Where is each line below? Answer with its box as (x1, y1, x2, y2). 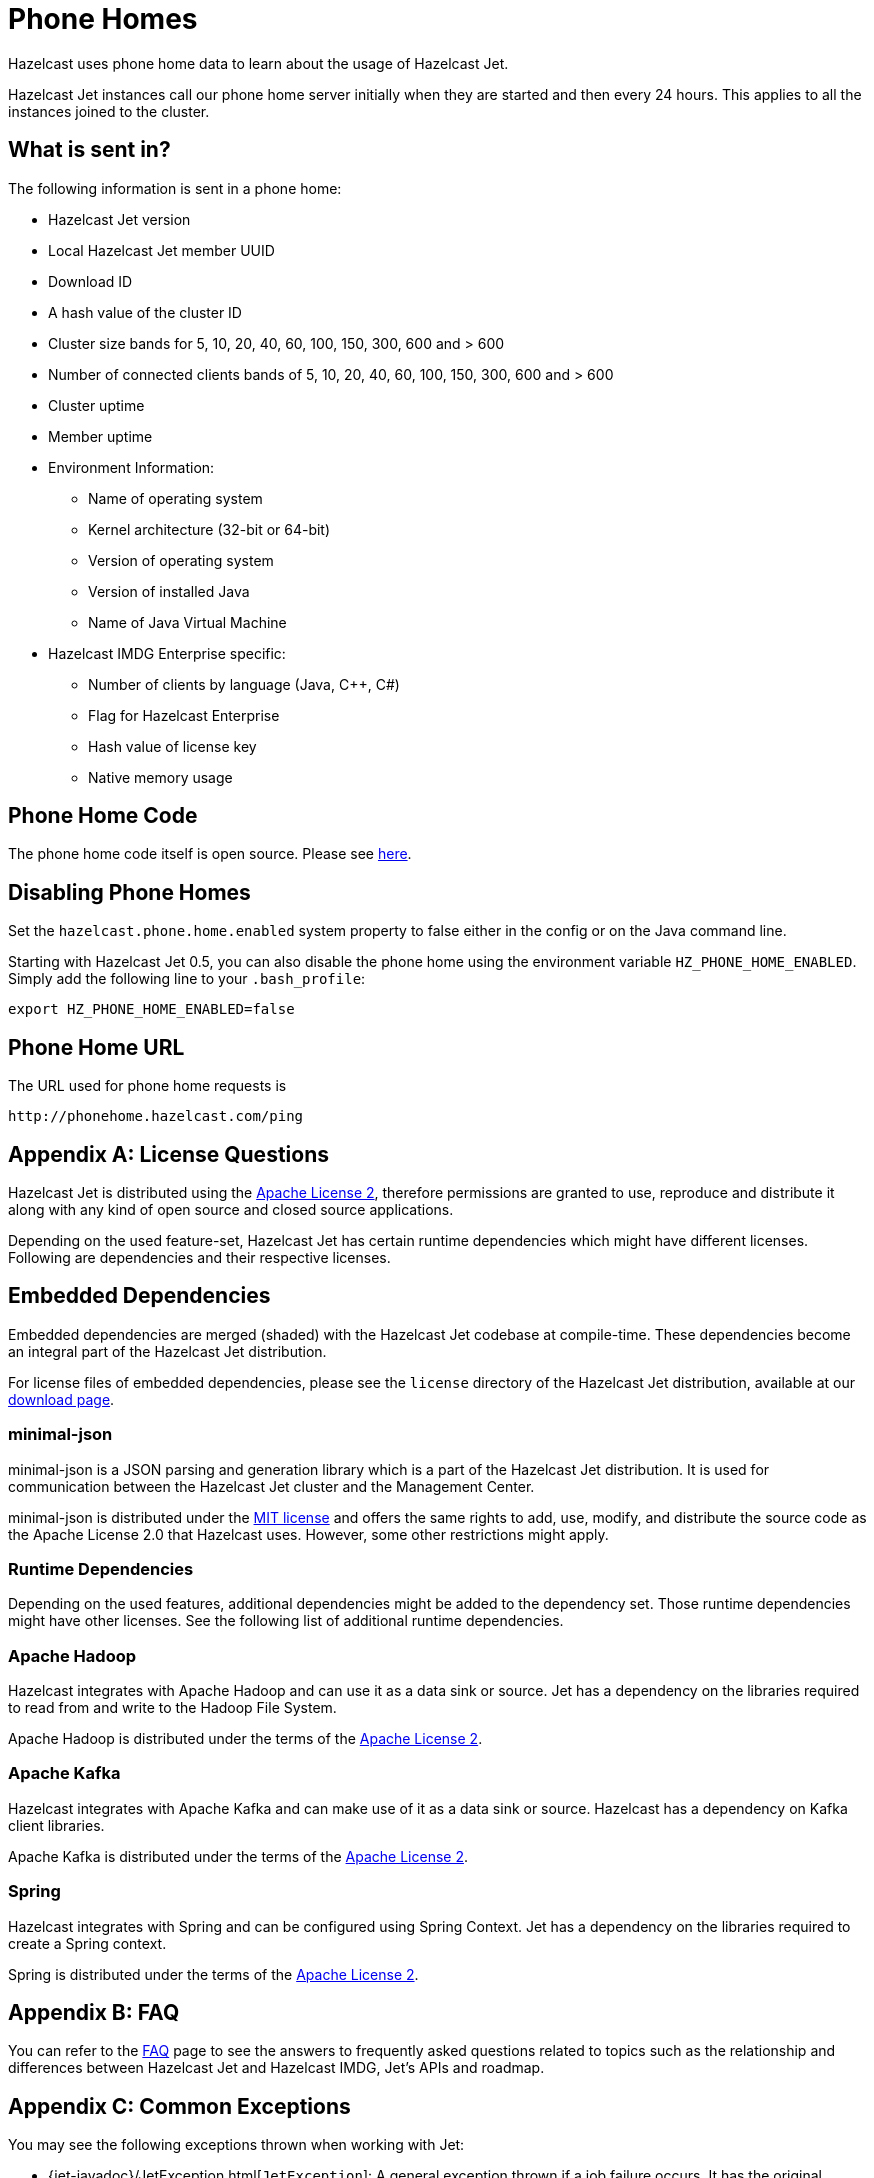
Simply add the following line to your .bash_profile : (8, 970, 366, 988)
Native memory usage (88, 768, 233, 786)
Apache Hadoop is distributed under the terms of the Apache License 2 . (8, 1730, 483, 1748)
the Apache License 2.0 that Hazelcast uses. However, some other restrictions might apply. (8, 1525, 609, 1543)
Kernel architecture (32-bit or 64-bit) (88, 520, 331, 538)
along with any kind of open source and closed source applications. (8, 1200, 454, 1218)
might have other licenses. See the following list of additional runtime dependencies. (8, 1612, 564, 1630)
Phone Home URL (8, 1034, 185, 1060)
